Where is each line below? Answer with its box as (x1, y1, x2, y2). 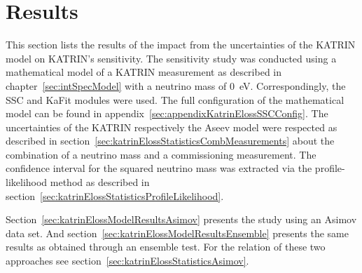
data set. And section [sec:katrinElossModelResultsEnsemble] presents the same (6, 225, 349, 240)
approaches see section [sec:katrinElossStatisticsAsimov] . (6, 253, 249, 268)
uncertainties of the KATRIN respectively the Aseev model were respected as (6, 119, 337, 134)
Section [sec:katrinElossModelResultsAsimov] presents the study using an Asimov (6, 212, 357, 227)
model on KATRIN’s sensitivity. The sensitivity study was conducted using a (6, 51, 337, 65)
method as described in (50, 175, 150, 189)
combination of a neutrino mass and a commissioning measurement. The (6, 147, 316, 161)
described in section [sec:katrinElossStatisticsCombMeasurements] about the (6, 133, 335, 148)
